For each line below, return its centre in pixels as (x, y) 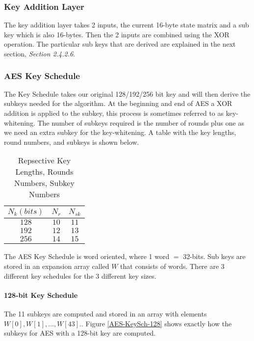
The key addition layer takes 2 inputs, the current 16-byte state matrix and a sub (127, 25)
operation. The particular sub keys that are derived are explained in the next (120, 44)
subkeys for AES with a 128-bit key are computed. (80, 333)
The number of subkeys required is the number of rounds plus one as (141, 122)
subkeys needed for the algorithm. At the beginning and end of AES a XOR (118, 103)
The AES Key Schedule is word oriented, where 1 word (87, 256)
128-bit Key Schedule (41, 295)
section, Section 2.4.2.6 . (40, 53)
